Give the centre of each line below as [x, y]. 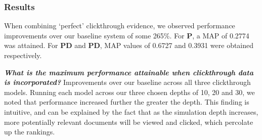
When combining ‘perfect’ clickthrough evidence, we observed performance [120, 26]
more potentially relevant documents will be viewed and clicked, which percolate [129, 122]
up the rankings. [30, 132]
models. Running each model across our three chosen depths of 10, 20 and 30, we [129, 92]
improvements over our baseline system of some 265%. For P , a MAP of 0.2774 [127, 35]
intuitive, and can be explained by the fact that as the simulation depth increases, [131, 111]
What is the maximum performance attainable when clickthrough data [129, 72]
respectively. [23, 55]
